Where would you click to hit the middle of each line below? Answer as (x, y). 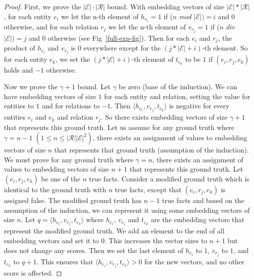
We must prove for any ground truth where (69, 159)
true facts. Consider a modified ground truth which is (169, 179)
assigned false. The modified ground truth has (73, 200)
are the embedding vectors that (198, 219)
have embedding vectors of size (50, 96)
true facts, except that (148, 190)
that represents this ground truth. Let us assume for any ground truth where (119, 127)
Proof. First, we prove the (43, 6)
